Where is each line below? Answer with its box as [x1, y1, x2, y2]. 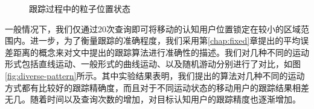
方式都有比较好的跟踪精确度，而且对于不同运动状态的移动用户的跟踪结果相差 [5, 81, 309, 93]
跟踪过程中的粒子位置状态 [29, 2, 130, 14]
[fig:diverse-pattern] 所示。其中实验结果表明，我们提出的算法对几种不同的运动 [5, 69, 305, 81]
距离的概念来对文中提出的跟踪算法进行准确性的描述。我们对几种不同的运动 [13, 46, 309, 58]
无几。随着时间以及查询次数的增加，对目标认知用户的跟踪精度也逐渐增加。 [5, 93, 301, 105]
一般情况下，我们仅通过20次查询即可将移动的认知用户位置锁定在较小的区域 [5, 22, 301, 35]
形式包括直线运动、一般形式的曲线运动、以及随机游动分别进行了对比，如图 [5, 57, 301, 70]
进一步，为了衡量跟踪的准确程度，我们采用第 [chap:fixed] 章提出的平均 [30, 34, 301, 47]
